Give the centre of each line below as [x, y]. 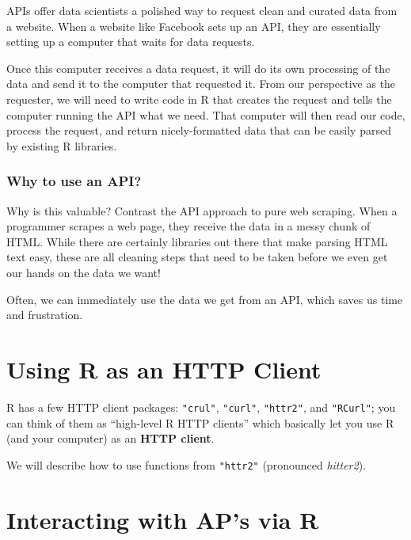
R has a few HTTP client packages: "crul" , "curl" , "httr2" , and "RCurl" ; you [201, 407]
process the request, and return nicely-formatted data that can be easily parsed [199, 130]
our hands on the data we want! [84, 272]
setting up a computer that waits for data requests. [131, 42]
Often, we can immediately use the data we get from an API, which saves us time [205, 299]
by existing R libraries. [62, 145]
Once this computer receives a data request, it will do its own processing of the [198, 68]
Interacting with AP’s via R [163, 519]
